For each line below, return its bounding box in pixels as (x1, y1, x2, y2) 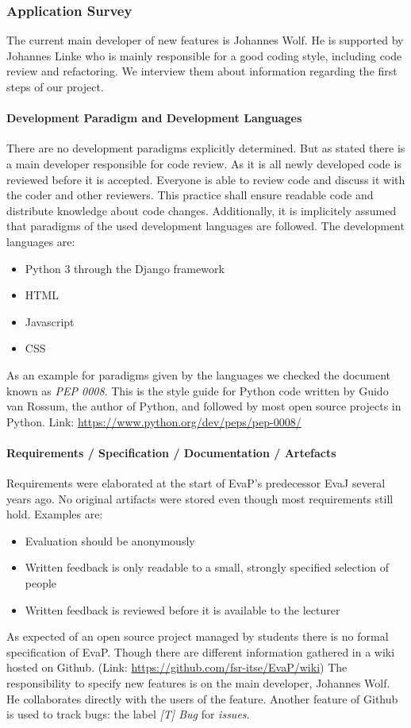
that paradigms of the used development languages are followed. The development (6, 218, 405, 234)
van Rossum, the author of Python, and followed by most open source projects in (6, 398, 401, 414)
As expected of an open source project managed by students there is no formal (6, 628, 389, 645)
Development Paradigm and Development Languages (6, 110, 302, 126)
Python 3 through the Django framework (25, 260, 225, 276)
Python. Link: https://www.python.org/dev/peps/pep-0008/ (6, 413, 302, 429)
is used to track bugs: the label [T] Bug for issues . (6, 706, 250, 722)
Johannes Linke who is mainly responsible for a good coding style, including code (6, 47, 402, 64)
